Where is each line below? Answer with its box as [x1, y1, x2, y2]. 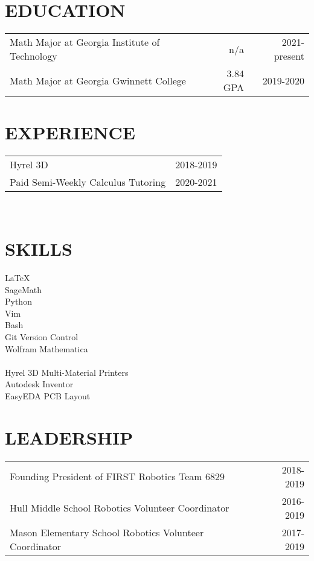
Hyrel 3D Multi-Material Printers [5, 366, 129, 378]
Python [5, 295, 32, 308]
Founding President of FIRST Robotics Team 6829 [10, 469, 225, 484]
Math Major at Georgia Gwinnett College [10, 73, 186, 87]
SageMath [5, 283, 42, 296]
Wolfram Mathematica [5, 342, 88, 355]
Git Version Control [5, 330, 78, 343]
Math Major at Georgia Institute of [10, 35, 160, 49]
